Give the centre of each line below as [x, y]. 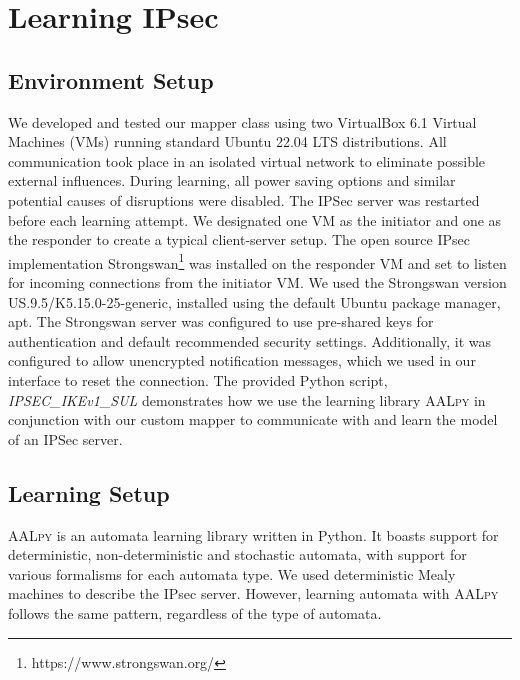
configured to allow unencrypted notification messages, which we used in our [242, 360]
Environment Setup [111, 79]
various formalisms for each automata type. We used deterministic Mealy [232, 573]
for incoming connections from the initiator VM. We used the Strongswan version [257, 281]
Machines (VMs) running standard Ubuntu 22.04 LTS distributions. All [227, 141]
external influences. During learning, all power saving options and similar [232, 180]
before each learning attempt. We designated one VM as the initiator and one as [255, 219]
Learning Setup [89, 492]
